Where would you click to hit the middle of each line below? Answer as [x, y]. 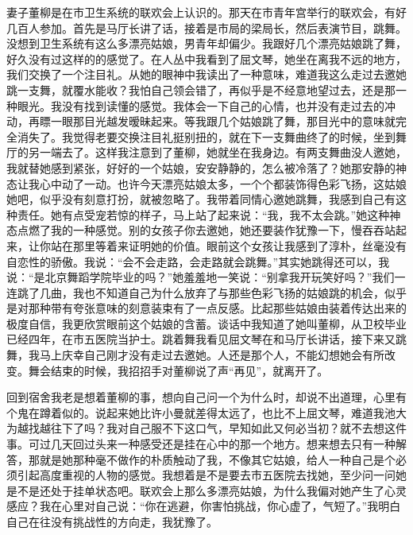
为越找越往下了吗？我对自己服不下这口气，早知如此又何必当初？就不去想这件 [206, 428]
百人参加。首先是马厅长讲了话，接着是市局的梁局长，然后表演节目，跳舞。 [212, 27]
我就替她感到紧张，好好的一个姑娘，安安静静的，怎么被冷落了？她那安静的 [201, 167]
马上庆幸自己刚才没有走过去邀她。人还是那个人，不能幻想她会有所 [212, 355]
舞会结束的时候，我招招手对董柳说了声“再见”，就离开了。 [178, 370]
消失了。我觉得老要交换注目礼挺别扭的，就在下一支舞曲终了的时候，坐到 [206, 136]
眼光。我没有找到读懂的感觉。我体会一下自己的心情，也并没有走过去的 [201, 105]
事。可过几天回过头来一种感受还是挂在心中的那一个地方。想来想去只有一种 [201, 444]
